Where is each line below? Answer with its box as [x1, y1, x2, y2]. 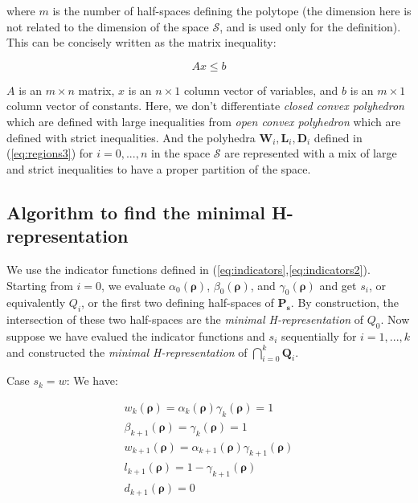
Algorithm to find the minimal [6, 199, 265, 224]
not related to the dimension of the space [6, 18, 209, 35]
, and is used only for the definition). [219, 18, 401, 35]
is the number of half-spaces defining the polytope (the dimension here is [52, 2, 412, 18]
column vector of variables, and [183, 81, 338, 98]
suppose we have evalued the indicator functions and [6, 327, 265, 344]
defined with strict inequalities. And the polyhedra [6, 129, 256, 145]
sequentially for [281, 327, 357, 344]
